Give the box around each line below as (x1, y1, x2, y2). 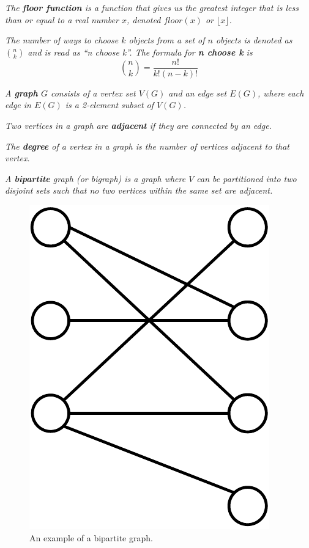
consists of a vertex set (50, 86, 136, 99)
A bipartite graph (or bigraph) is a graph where (5, 172, 186, 184)
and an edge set (168, 86, 227, 99)
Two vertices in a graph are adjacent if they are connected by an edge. (5, 119, 272, 132)
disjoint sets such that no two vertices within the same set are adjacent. (5, 184, 273, 197)
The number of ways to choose (5, 34, 119, 46)
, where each (258, 86, 304, 99)
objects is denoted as (215, 34, 292, 46)
